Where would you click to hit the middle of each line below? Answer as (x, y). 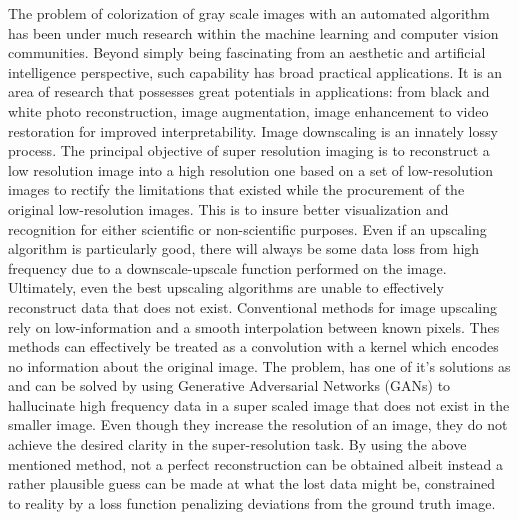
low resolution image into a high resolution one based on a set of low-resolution (251, 169)
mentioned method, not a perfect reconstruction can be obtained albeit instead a (255, 463)
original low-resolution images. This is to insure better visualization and (228, 208)
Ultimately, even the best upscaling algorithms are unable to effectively (226, 287)
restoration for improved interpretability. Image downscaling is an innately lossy (253, 130)
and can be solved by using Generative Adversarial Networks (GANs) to (229, 385)
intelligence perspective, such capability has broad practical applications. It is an (255, 71)
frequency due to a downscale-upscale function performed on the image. (227, 267)
